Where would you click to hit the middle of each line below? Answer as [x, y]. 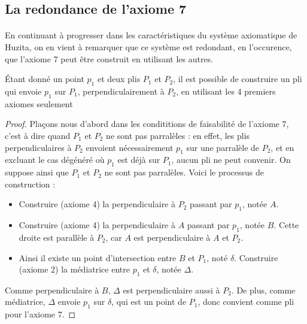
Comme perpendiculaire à [52, 290]
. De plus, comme [263, 290]
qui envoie [23, 91]
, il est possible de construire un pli [238, 79]
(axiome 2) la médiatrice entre [74, 269]
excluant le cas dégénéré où [55, 160]
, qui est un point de [149, 302]
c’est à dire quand [38, 135]
